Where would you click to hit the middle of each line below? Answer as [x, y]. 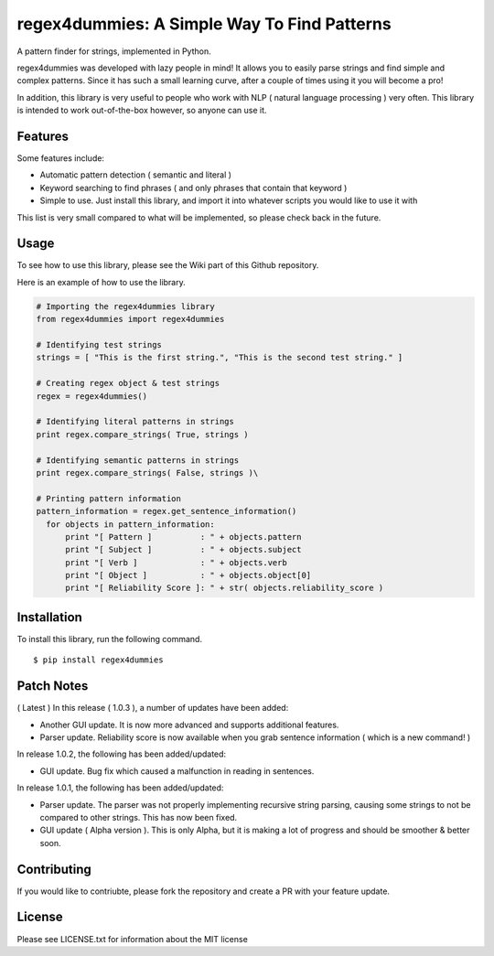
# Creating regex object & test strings [128, 383]
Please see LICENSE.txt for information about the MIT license [133, 939]
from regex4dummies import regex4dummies [130, 319]
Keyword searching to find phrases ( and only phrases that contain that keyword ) [193, 188]
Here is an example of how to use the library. [102, 282]
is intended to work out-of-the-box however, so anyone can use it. [142, 111]
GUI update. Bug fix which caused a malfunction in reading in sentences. [177, 771]
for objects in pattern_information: [130, 524]
